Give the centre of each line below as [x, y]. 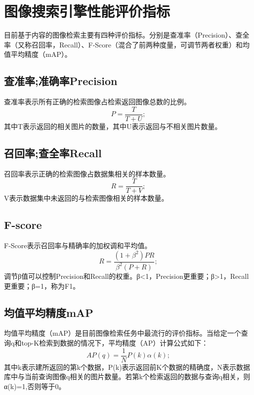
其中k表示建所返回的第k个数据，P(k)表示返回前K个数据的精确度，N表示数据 [127, 367]
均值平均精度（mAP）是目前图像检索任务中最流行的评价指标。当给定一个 [123, 333]
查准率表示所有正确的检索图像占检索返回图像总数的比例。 [97, 102]
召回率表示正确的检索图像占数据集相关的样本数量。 [87, 173]
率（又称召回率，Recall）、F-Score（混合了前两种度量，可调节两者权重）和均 [127, 44]
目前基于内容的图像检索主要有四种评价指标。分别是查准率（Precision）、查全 [127, 35]
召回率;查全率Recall [53, 153]
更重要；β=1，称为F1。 [42, 285]
